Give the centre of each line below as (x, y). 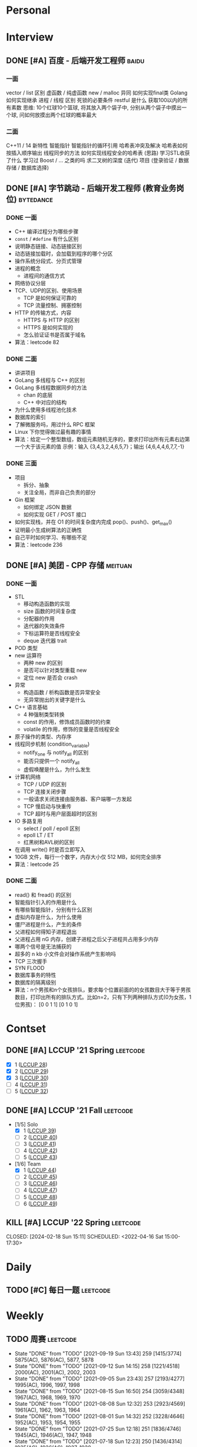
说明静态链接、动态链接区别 (48, 246)
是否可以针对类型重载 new (55, 670)
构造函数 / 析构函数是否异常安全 (62, 693)
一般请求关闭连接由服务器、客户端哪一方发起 (78, 799)
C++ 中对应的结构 (45, 403)
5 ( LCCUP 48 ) (40, 1197)
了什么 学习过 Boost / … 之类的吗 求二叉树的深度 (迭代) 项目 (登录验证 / (92, 161)
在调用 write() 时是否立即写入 (50, 849)
